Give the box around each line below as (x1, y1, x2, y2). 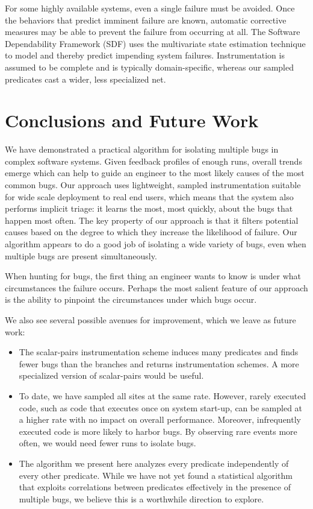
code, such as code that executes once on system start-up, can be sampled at (19, 401, 303, 414)
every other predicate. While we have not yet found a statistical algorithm (19, 469, 293, 481)
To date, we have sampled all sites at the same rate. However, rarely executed (19, 389, 306, 402)
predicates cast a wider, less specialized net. (5, 72, 166, 85)
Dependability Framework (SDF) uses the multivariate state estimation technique (5, 37, 306, 49)
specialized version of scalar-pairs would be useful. (19, 369, 204, 382)
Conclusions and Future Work (5, 108, 259, 133)
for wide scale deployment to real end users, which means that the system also (5, 190, 294, 203)
